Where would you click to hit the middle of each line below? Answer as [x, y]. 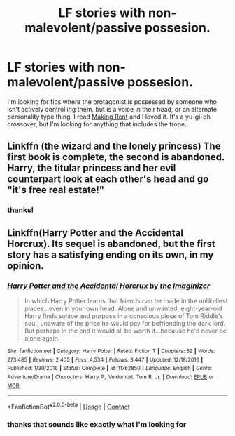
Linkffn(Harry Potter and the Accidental [95, 233]
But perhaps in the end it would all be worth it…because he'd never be [126, 331]
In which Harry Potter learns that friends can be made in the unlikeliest [126, 300]
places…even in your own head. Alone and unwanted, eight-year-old [123, 308]
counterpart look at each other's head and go [108, 179]
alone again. [42, 338]
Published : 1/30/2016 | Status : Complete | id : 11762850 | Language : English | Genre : [110, 369]
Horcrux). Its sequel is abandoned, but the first [111, 244]
